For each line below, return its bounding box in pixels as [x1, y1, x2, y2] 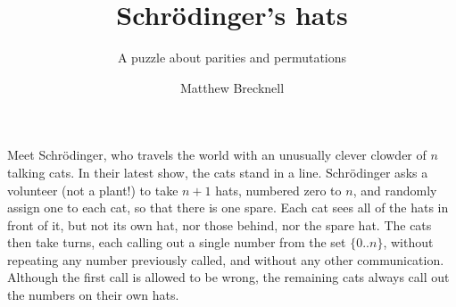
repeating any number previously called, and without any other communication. [7, 250, 444, 269]
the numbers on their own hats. [7, 286, 179, 304]
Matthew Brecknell [179, 78, 285, 96]
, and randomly [352, 180, 437, 199]
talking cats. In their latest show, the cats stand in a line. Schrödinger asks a [7, 162, 428, 181]
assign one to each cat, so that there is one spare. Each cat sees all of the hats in [7, 198, 449, 217]
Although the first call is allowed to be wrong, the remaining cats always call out [7, 268, 450, 286]
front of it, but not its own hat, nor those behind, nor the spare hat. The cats [7, 215, 432, 234]
